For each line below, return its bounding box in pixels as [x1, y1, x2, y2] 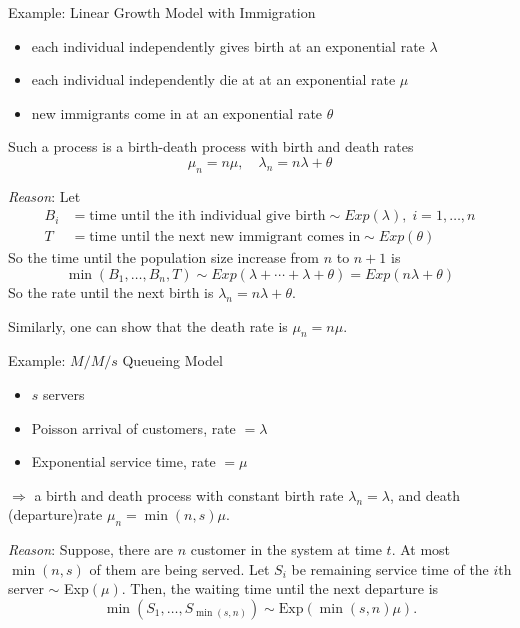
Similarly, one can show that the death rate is [8, 315, 288, 336]
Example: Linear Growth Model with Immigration [8, 2, 316, 22]
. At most [391, 539, 451, 560]
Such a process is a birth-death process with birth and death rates [8, 136, 414, 157]
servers [43, 384, 85, 404]
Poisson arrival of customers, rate [31, 417, 236, 438]
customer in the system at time [190, 539, 382, 560]
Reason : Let [8, 185, 81, 206]
